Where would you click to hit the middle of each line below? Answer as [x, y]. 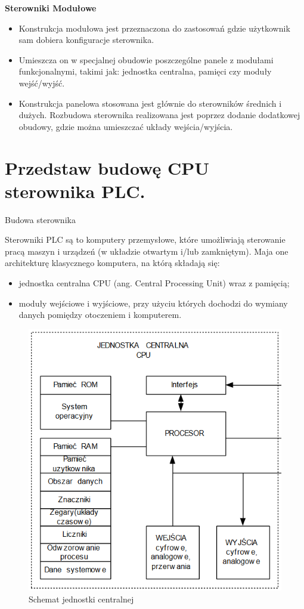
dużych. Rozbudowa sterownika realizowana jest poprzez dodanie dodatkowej [159, 115]
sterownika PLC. [75, 191]
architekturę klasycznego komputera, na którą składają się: [112, 263]
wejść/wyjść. [42, 83]
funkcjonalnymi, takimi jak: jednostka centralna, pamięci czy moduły [145, 71]
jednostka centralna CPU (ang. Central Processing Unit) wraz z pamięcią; [154, 283]
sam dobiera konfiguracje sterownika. [86, 40]
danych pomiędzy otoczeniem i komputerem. [100, 315]
